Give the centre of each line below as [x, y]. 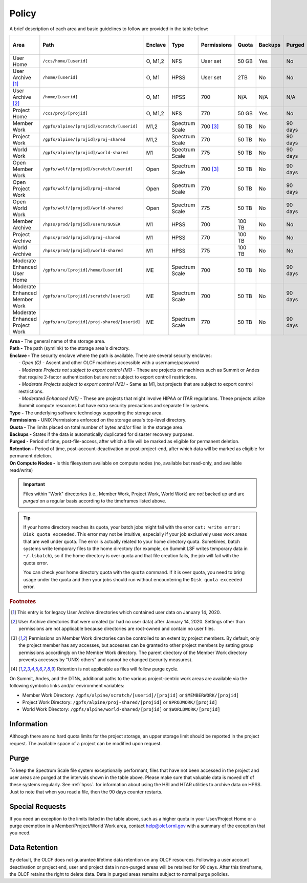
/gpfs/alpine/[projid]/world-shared [85, 153]
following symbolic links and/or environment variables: [67, 686]
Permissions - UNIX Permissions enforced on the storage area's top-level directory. [98, 420]
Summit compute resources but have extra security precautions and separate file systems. [114, 406]
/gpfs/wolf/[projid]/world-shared [83, 208]
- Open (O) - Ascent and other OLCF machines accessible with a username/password [109, 363]
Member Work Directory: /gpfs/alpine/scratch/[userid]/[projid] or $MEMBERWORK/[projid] [130, 695]
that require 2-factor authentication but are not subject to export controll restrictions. [108, 377]
